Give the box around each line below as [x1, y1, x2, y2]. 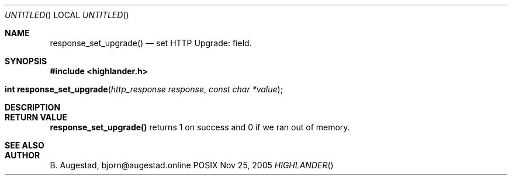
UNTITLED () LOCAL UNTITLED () [5, 10, 129, 20]
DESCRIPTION [5, 102, 61, 112]
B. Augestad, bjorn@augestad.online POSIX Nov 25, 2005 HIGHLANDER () [50, 160, 334, 170]
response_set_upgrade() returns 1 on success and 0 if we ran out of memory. [50, 122, 350, 132]
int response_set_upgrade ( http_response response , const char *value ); [5, 84, 283, 94]
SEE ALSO [5, 140, 44, 150]
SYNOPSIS [5, 56, 47, 66]
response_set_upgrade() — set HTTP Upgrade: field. [50, 38, 252, 48]
